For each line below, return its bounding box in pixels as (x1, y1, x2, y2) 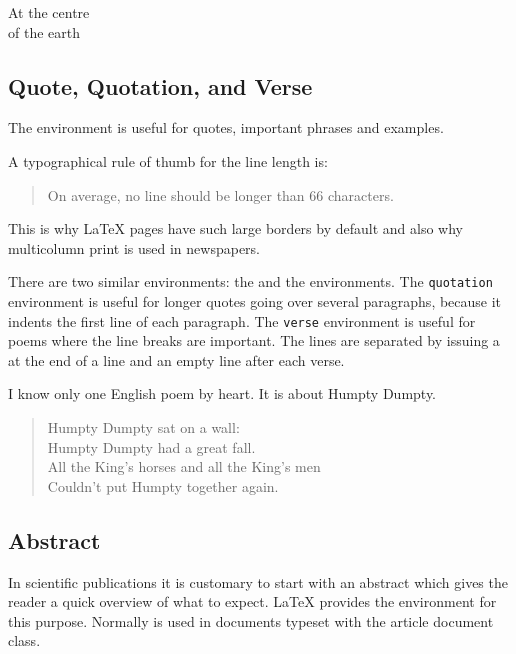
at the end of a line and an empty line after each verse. (8, 349, 345, 370)
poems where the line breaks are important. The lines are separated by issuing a (8, 330, 500, 351)
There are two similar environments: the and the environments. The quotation (8, 271, 493, 292)
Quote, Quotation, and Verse (8, 70, 313, 101)
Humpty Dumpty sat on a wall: (47, 417, 240, 438)
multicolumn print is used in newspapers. (8, 237, 261, 258)
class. (8, 630, 41, 651)
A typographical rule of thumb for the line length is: (8, 150, 328, 171)
